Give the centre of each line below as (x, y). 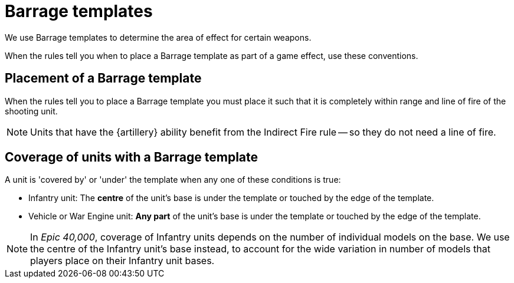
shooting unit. (31, 111)
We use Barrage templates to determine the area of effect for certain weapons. (158, 37)
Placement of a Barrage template (103, 78)
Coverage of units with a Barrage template (132, 157)
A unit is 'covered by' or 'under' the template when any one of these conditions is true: (173, 180)
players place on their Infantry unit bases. (122, 261)
